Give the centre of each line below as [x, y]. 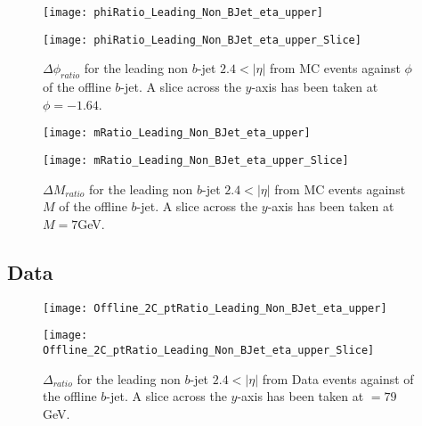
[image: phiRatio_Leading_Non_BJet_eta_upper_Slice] [202, 40]
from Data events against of [338, 378]
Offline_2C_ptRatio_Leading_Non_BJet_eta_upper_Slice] [209, 350]
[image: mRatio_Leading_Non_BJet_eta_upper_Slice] [196, 160]
